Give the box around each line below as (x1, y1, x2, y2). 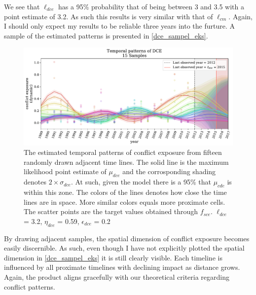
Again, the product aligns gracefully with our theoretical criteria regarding (4, 272, 230, 282)
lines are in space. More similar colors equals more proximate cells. (24, 196, 225, 207)
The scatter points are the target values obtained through (24, 206, 198, 217)
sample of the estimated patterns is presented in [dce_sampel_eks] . (4, 30, 208, 40)
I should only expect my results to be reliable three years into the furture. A (4, 21, 235, 31)
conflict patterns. (4, 281, 55, 292)
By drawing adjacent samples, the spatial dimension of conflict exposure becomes (4, 233, 250, 243)
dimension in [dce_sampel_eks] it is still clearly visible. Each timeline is (4, 252, 222, 262)
